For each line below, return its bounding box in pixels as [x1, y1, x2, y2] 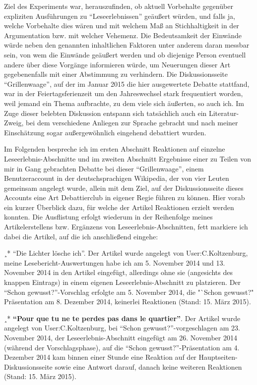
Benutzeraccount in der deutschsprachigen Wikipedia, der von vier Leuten [4, 173, 229, 183]
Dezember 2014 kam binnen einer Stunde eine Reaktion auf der [4, 352, 196, 362]
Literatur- [208, 108, 239, 118]
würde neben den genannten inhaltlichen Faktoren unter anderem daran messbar [4, 40, 250, 50]
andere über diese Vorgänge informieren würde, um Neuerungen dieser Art [4, 59, 231, 69]
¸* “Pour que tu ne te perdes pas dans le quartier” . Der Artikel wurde [4, 313, 241, 323]
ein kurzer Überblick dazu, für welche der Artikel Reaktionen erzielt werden [4, 202, 234, 212]
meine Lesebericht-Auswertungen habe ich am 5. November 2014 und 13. [4, 257, 225, 268]
